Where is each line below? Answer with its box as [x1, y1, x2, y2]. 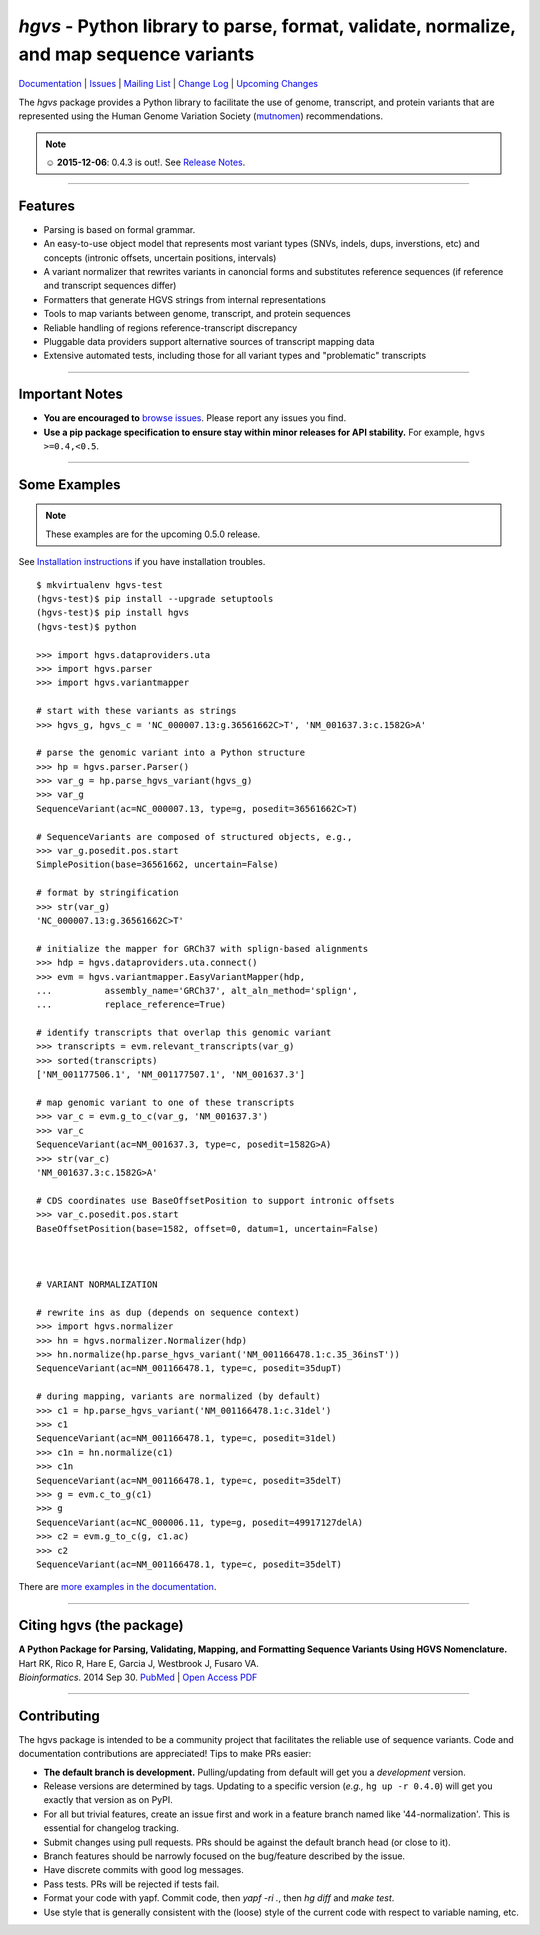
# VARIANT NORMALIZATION [36, 1279, 158, 1290]
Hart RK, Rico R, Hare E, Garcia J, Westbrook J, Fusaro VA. [18, 1657, 259, 1669]
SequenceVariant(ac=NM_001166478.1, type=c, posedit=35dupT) [36, 1363, 342, 1374]
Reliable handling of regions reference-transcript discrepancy [43, 321, 298, 334]
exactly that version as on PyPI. [43, 1794, 174, 1806]
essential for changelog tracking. [43, 1822, 180, 1834]
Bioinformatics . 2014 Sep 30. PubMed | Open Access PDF [18, 1671, 258, 1684]
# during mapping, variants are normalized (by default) [36, 1391, 322, 1402]
